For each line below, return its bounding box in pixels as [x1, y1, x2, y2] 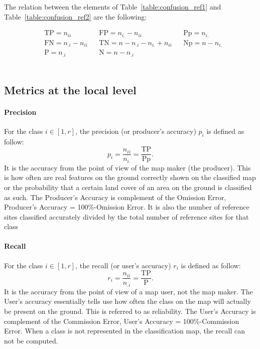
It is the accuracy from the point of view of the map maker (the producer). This [4, 162, 251, 172]
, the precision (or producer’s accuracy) [75, 125, 196, 136]
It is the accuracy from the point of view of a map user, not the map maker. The [4, 286, 253, 296]
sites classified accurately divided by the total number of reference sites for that [4, 211, 249, 222]
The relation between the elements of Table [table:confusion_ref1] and [4, 2, 221, 12]
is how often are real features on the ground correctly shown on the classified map [4, 172, 256, 183]
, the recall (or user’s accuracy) [75, 260, 171, 270]
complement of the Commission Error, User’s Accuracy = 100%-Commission [4, 315, 239, 326]
